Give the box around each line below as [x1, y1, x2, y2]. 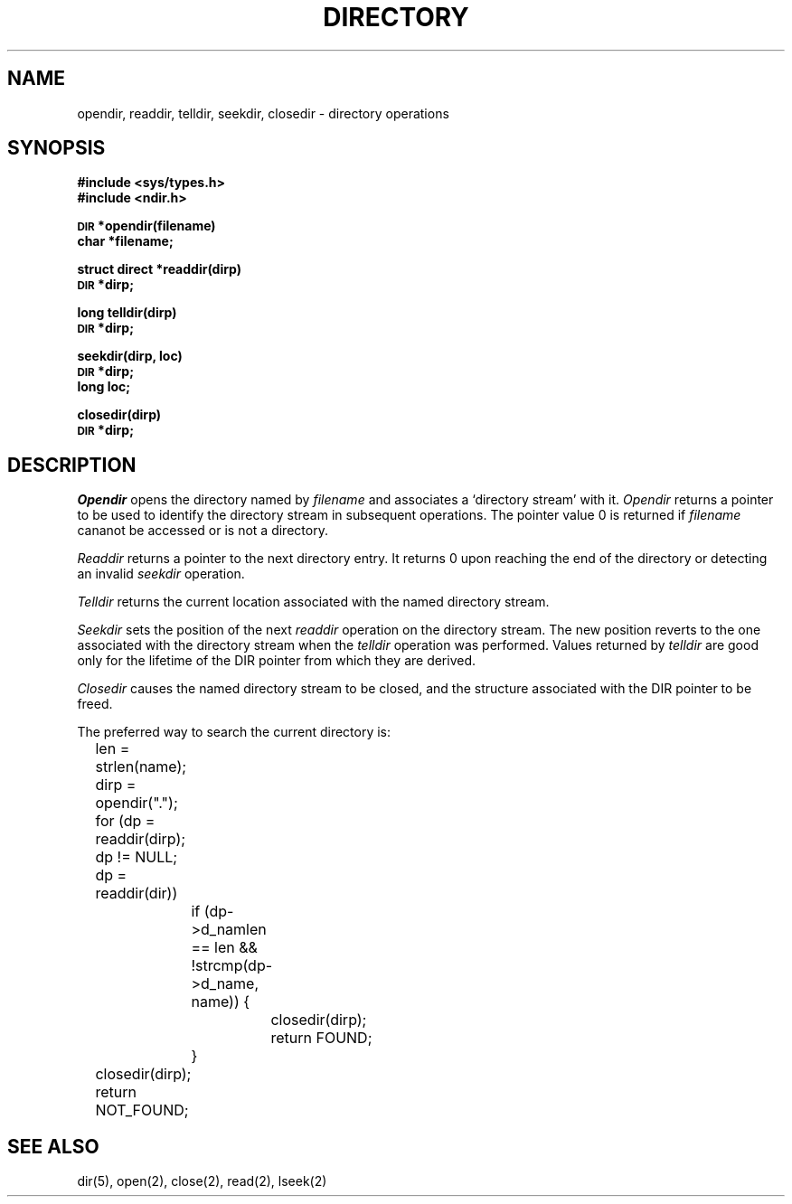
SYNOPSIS [7, 136, 106, 160]
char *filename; [77, 233, 174, 249]
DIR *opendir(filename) [77, 218, 216, 234]
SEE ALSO [7, 1134, 99, 1158]
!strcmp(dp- [191, 956, 273, 975]
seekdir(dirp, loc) [77, 348, 183, 364]
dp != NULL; [95, 848, 178, 867]
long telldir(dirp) [77, 305, 177, 321]
